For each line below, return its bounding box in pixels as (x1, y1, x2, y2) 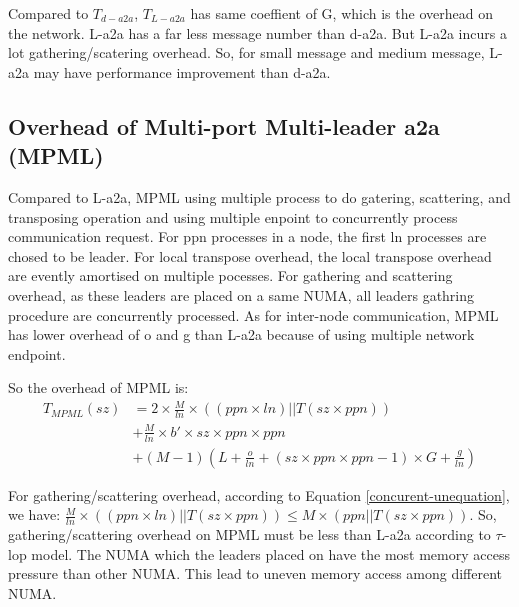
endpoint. (8, 343, 66, 364)
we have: (8, 504, 61, 525)
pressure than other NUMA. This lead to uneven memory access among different (8, 563, 503, 584)
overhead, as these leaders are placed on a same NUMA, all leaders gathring (8, 284, 475, 305)
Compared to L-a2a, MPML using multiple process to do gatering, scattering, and (8, 186, 511, 207)
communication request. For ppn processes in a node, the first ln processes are (8, 226, 487, 247)
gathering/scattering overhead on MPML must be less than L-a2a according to (8, 524, 491, 545)
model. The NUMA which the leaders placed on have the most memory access (31, 543, 510, 564)
